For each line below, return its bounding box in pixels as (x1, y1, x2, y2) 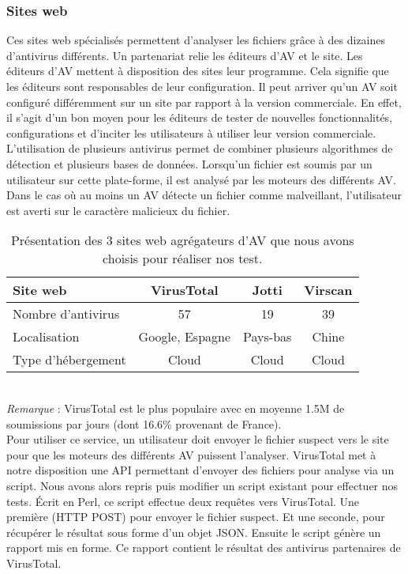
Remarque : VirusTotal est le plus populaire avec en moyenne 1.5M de (6, 399, 345, 416)
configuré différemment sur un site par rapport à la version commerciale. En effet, (6, 93, 402, 110)
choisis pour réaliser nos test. (103, 249, 263, 268)
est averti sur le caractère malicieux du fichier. (6, 202, 230, 218)
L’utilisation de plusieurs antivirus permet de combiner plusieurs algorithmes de (6, 140, 393, 157)
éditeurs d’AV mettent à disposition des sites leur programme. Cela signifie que (6, 62, 389, 79)
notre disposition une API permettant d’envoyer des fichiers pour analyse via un (6, 462, 395, 478)
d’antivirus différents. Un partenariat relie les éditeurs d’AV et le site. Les (6, 47, 363, 63)
